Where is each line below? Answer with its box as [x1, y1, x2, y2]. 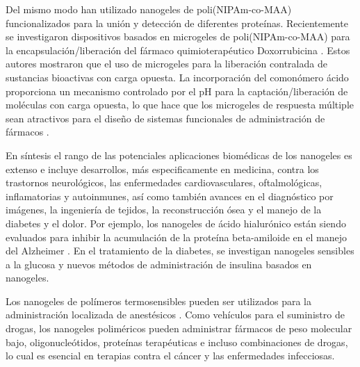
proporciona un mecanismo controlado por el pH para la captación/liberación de [6, 83, 348, 98]
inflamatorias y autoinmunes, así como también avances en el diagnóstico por [6, 188, 334, 203]
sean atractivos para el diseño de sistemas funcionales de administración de [6, 111, 325, 125]
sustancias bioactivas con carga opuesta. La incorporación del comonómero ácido [6, 70, 349, 84]
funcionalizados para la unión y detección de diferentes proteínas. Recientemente [6, 15, 348, 30]
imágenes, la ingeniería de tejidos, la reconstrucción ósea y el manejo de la [6, 202, 322, 217]
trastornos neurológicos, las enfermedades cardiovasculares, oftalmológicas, [6, 175, 322, 190]
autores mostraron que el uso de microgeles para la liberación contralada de [6, 56, 327, 71]
